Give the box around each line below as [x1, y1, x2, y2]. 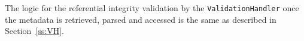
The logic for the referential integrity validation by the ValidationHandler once [5, 2, 299, 13]
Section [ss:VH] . [5, 25, 64, 37]
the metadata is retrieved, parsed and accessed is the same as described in [5, 13, 276, 25]
